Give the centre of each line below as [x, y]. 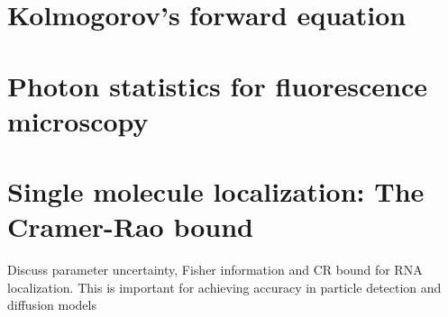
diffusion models [52, 305]
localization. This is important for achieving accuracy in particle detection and [224, 287]
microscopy [78, 120]
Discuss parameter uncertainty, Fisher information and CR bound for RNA [215, 270]
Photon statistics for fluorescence [218, 85]
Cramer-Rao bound [130, 226]
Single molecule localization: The [216, 191]
